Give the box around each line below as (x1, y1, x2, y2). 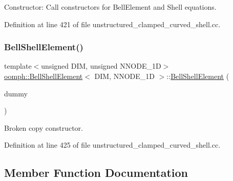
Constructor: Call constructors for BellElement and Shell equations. (4, 2, 217, 12)
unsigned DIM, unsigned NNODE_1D (41, 61, 161, 71)
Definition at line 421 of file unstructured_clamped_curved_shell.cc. (4, 18, 221, 29)
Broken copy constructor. (4, 122, 83, 133)
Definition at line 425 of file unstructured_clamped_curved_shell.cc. (4, 139, 221, 150)
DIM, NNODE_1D (94, 71, 155, 81)
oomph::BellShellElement (4, 71, 83, 81)
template (4, 61, 32, 71)
